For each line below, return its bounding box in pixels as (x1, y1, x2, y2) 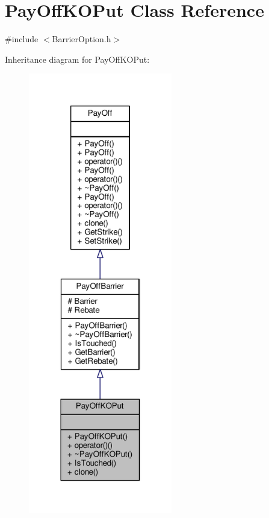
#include (5, 33, 39, 45)
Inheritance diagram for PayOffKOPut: (5, 52, 150, 65)
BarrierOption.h (52, 33, 111, 45)
